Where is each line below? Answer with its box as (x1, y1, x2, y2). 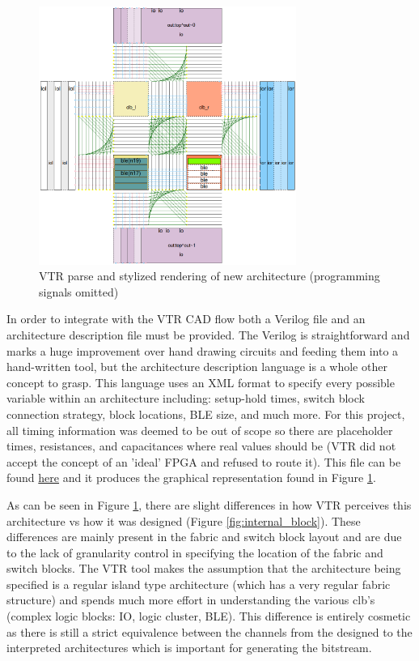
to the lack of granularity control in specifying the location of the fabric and (6, 544, 383, 561)
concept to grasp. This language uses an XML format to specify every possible (6, 373, 395, 390)
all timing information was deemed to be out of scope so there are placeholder (6, 421, 393, 438)
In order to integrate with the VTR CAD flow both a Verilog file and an (6, 310, 366, 327)
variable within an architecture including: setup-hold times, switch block (6, 390, 365, 407)
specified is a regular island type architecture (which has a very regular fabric (6, 575, 391, 592)
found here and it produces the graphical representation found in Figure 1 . (6, 469, 376, 486)
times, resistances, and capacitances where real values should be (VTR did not (6, 437, 396, 454)
